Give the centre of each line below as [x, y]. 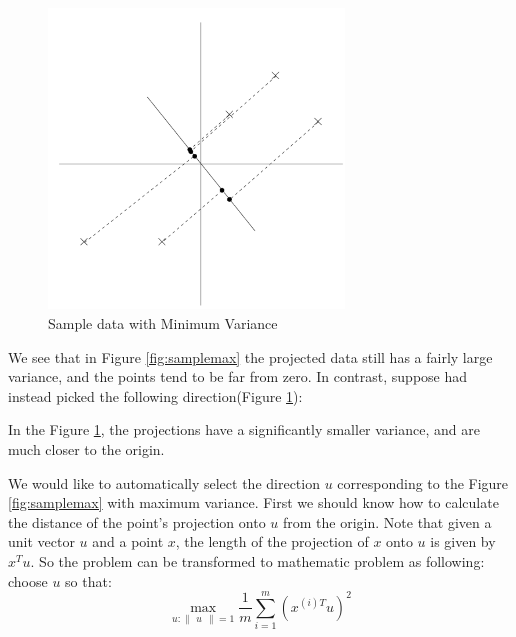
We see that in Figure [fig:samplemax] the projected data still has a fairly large [250, 356]
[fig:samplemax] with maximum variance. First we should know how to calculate [253, 502]
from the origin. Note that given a [387, 521]
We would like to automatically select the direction [164, 482]
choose [28, 580]
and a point [128, 541]
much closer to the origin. [86, 448]
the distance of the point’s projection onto [137, 521]
